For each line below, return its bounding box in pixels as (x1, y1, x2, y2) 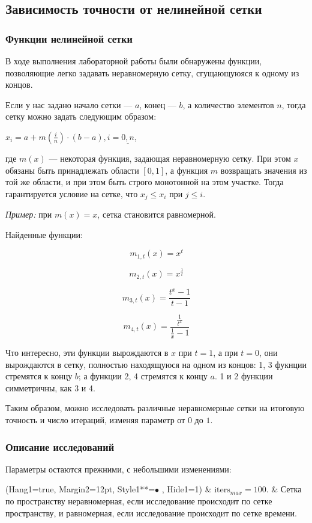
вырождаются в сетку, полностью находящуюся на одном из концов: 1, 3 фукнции (5, 358, 307, 370)
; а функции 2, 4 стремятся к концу (78, 370, 208, 382)
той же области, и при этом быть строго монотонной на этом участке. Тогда (5, 176, 284, 188)
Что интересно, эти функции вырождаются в (5, 346, 169, 359)
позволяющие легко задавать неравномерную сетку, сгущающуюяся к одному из (5, 66, 299, 79)
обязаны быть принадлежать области (5, 164, 139, 176)
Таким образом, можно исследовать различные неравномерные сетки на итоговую (5, 402, 305, 414)
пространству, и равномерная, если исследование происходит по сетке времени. (5, 506, 297, 519)
